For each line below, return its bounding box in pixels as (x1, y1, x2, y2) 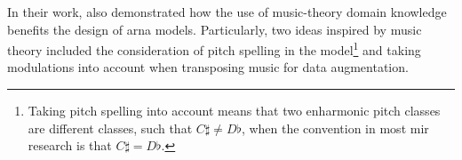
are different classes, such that (28, 118, 193, 137)
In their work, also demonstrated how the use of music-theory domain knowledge (7, 3, 447, 20)
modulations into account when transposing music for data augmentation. (7, 58, 409, 76)
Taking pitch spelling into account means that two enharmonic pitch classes (28, 101, 441, 120)
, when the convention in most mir (241, 118, 429, 137)
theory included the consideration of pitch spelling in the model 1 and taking (7, 38, 421, 59)
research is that (28, 136, 112, 155)
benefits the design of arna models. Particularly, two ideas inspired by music (7, 20, 422, 38)
